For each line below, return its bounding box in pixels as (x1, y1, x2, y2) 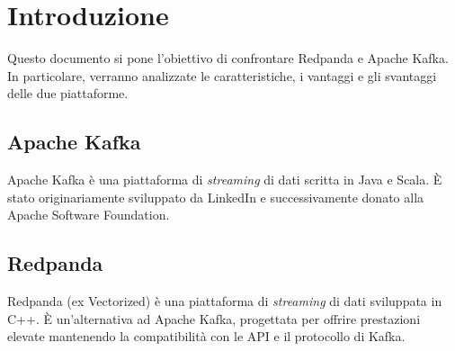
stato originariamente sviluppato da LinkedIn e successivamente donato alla (7, 187, 424, 206)
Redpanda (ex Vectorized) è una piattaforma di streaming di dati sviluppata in (7, 292, 442, 310)
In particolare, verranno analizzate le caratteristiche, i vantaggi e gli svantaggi (7, 66, 437, 85)
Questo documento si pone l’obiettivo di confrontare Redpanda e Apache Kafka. (7, 49, 449, 67)
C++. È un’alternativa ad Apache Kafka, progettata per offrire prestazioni (7, 309, 421, 328)
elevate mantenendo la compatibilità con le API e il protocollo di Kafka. (7, 327, 406, 346)
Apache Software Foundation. (7, 205, 170, 224)
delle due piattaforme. (7, 84, 129, 103)
